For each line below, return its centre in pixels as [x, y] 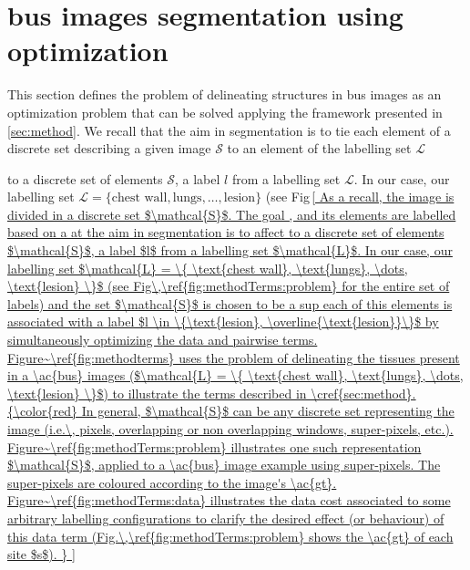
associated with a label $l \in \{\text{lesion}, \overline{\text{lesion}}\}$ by [223, 321]
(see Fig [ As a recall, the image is [360, 197]
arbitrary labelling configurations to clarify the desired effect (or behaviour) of [226, 518]
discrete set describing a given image [109, 148]
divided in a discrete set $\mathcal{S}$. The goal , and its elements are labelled [232, 214]
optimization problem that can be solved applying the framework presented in [225, 112]
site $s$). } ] [41, 554]
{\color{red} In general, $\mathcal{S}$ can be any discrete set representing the [231, 411]
